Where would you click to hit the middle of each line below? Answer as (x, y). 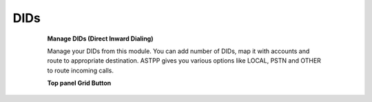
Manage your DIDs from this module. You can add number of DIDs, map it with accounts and (178, 51)
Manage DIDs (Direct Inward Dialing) (100, 39)
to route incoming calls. (80, 70)
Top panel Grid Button (79, 83)
